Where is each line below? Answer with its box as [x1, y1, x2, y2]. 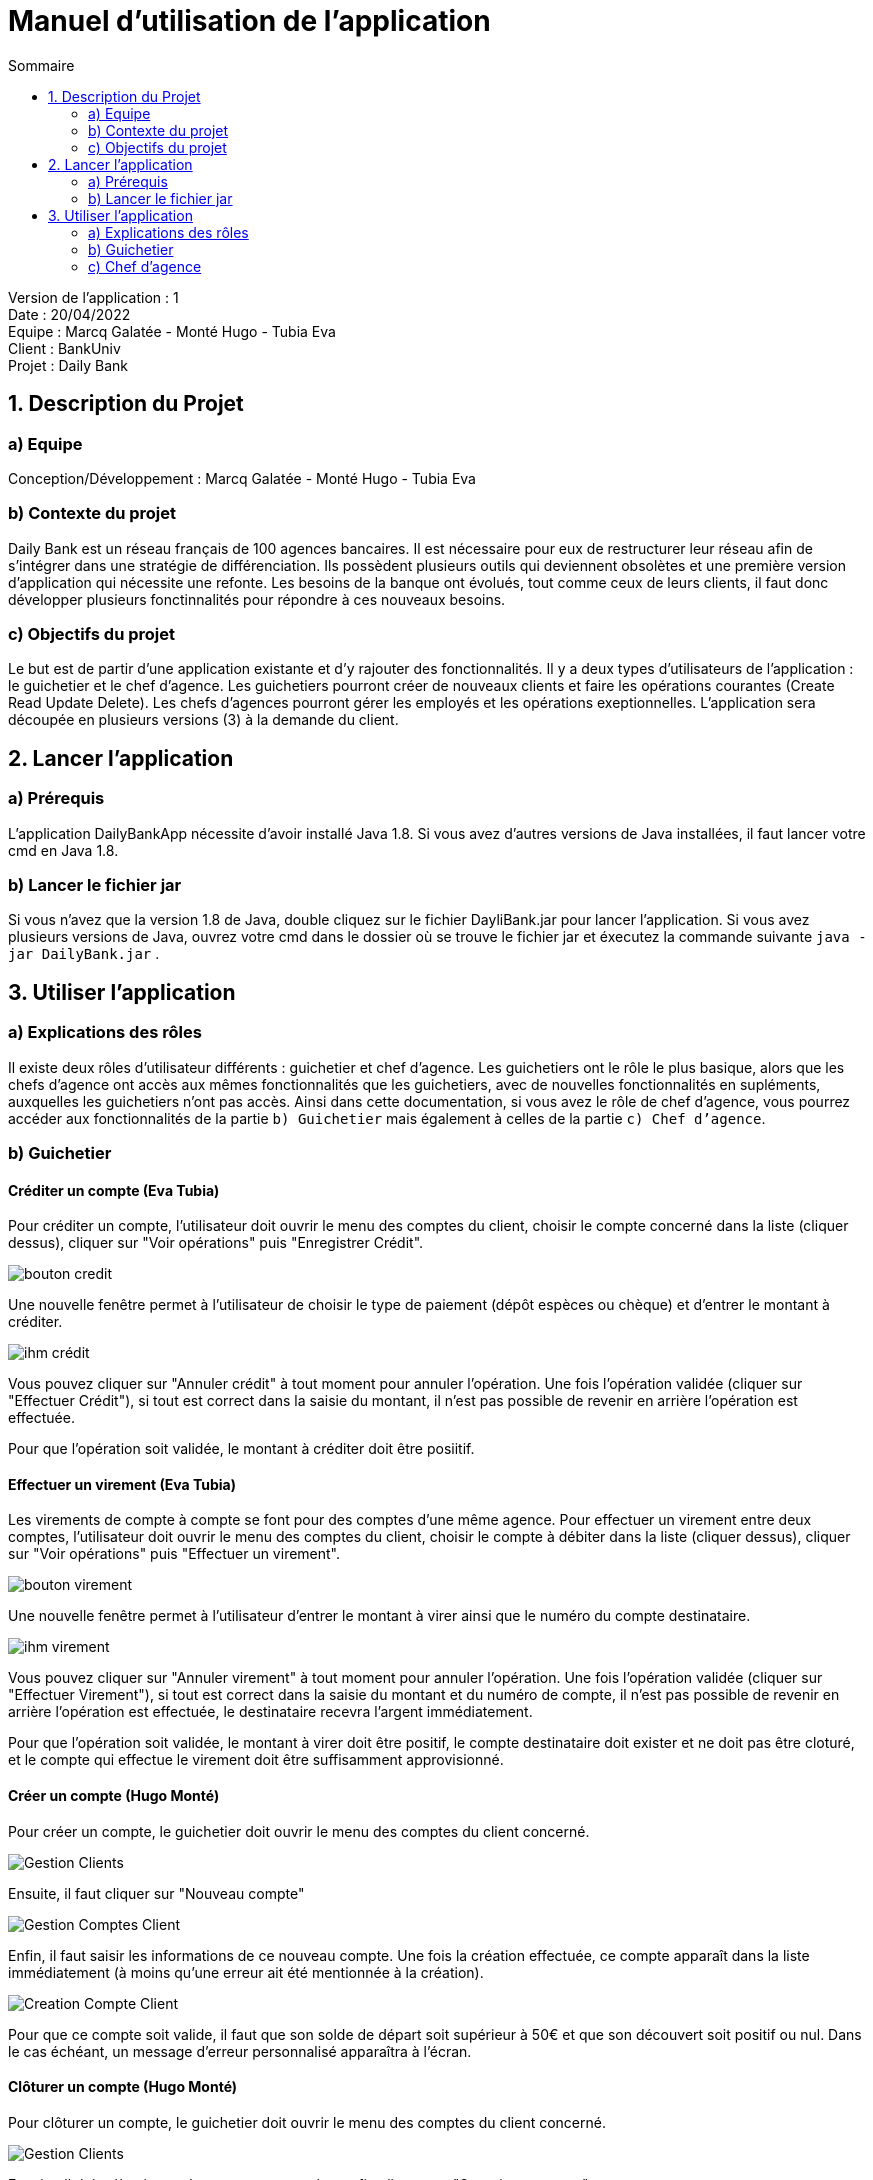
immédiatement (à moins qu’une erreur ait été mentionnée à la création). [8, 1963, 484, 1981]
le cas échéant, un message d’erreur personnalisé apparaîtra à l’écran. [8, 2042, 472, 2060]
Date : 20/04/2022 [8, 305, 131, 323]
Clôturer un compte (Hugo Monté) [8, 2078, 238, 2096]
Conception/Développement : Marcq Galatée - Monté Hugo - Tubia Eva [8, 469, 476, 487]
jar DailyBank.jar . [8, 945, 160, 963]
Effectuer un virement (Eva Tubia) [8, 1475, 236, 1493]
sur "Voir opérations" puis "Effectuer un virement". [8, 1545, 341, 1563]
